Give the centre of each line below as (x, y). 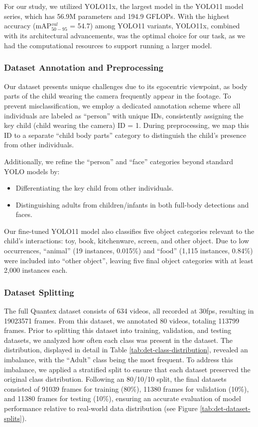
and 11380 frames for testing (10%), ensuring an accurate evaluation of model (123, 398)
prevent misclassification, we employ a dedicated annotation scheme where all (122, 105)
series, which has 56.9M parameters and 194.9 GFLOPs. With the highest (117, 16)
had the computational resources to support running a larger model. (108, 45)
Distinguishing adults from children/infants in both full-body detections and (132, 204)
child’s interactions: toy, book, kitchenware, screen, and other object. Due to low (127, 241)
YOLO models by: (32, 171)
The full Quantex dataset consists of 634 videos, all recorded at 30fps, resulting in (129, 311)
